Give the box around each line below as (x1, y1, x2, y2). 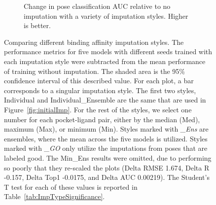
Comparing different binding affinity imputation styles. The (4, 36, 184, 47)
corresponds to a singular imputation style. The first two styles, (4, 85, 196, 95)
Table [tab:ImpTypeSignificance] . (4, 191, 105, 202)
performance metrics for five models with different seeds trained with (4, 46, 213, 57)
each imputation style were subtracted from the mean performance (4, 56, 206, 66)
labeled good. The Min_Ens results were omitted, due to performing (4, 152, 212, 163)
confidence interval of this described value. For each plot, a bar (4, 75, 194, 86)
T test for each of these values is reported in (4, 181, 138, 192)
